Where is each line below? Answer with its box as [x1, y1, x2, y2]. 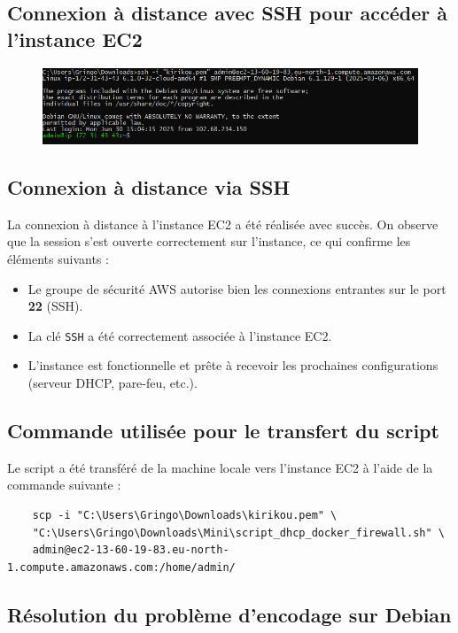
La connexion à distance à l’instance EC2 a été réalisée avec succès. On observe [7, 214, 439, 233]
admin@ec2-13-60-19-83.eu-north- [32, 544, 229, 557]
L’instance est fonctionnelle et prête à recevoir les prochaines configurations [27, 356, 439, 374]
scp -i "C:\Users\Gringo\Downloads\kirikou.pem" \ [32, 509, 338, 522]
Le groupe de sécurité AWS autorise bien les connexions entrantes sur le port [27, 279, 446, 297]
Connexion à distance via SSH [7, 174, 291, 201]
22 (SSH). [27, 297, 83, 315]
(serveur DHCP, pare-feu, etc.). [27, 374, 198, 392]
